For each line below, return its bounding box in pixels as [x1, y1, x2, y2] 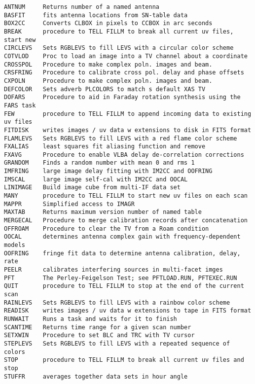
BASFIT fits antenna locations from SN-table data [4, 11, 188, 19]
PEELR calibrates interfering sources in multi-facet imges [4, 266, 223, 273]
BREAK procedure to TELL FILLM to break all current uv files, [4, 28, 234, 35]
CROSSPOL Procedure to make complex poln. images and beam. [4, 61, 213, 68]
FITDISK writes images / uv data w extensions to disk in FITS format [4, 126, 252, 134]
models [4, 242, 25, 249]
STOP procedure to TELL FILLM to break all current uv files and [4, 356, 244, 364]
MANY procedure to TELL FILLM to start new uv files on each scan [4, 192, 248, 200]
